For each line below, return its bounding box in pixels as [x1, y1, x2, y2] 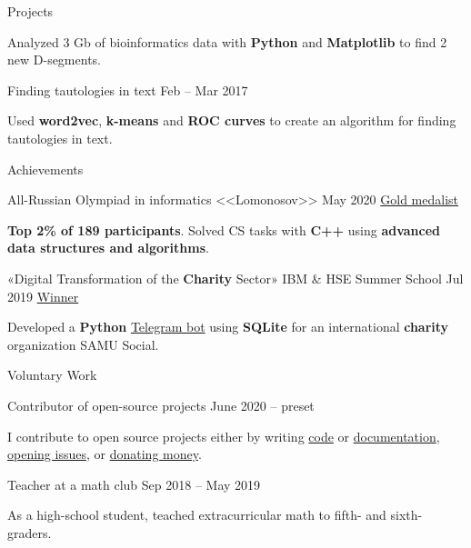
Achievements [7, 159, 84, 178]
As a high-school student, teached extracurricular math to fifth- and [7, 505, 386, 524]
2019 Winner [7, 286, 79, 305]
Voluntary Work [7, 365, 97, 384]
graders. [7, 523, 52, 542]
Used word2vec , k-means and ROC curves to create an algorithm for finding [7, 111, 456, 130]
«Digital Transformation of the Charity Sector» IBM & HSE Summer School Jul [7, 268, 464, 287]
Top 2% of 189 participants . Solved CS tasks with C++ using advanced [7, 220, 440, 239]
